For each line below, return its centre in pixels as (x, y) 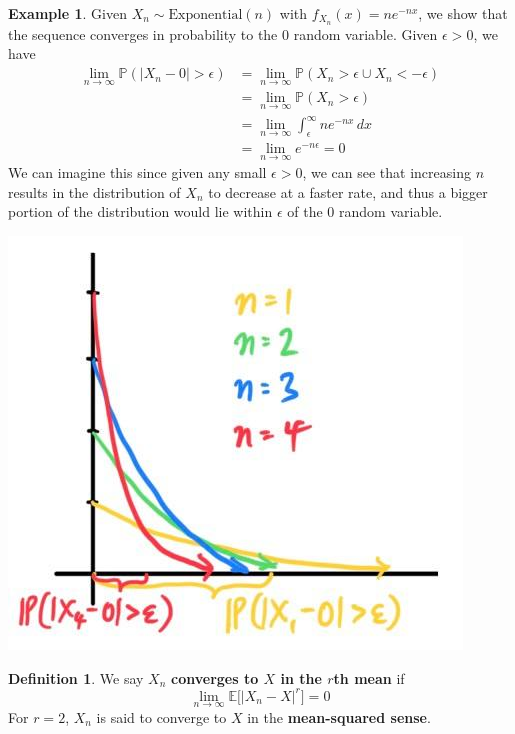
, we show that (463, 13)
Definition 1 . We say (76, 677)
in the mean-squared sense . (339, 716)
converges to (215, 677)
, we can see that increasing (386, 172)
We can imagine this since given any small (137, 172)
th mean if (369, 677)
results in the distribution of (94, 191)
